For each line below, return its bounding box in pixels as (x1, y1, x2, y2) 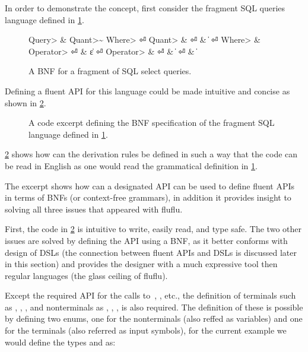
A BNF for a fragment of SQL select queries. (28, 65, 192, 77)
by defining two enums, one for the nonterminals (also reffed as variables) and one (5, 312, 303, 325)
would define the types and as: (5, 335, 116, 348)
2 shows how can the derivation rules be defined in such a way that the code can (5, 148, 298, 160)
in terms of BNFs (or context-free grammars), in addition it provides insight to (5, 191, 291, 204)
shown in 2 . (5, 96, 46, 109)
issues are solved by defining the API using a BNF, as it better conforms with (5, 234, 288, 246)
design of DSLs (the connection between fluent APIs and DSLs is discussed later (5, 246, 297, 258)
